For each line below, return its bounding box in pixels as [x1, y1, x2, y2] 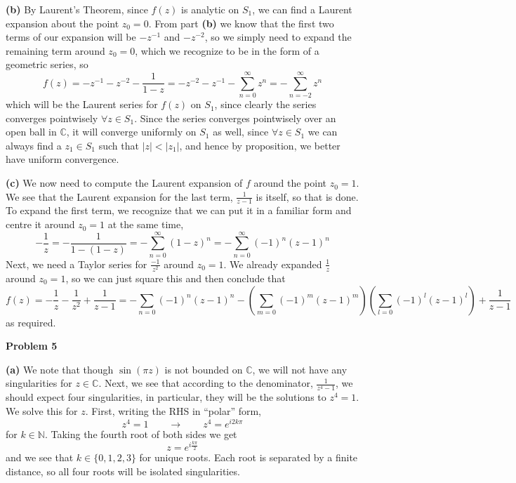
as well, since [213, 124, 269, 139]
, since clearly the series [214, 97, 317, 112]
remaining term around [6, 43, 105, 58]
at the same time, [107, 217, 184, 232]
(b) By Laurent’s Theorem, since [6, 2, 148, 16]
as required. [6, 315, 56, 329]
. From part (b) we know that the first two [148, 15, 334, 30]
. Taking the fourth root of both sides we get [44, 426, 237, 441]
